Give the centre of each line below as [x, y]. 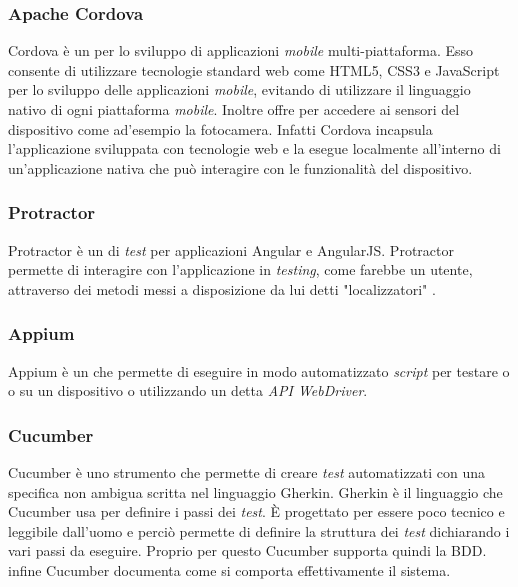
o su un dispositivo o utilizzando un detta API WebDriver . [188, 390]
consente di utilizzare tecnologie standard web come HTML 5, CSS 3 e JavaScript [254, 69]
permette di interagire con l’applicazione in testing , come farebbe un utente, [240, 269]
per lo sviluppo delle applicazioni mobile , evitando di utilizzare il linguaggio [239, 89]
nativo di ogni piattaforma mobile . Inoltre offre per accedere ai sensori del [234, 109]
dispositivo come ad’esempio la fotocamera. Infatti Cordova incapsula [220, 128]
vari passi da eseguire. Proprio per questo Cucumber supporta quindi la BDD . [247, 550]
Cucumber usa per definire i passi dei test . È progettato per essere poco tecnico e [256, 511]
